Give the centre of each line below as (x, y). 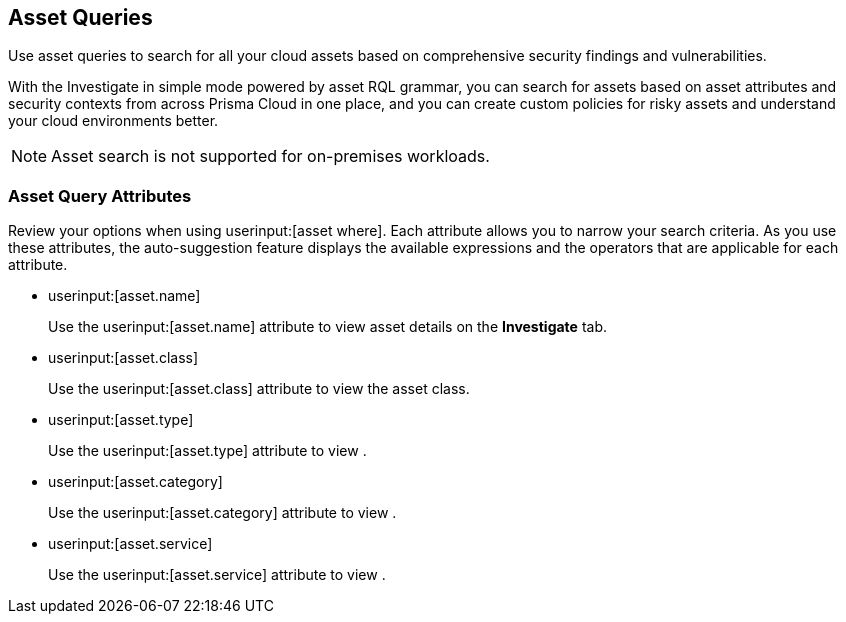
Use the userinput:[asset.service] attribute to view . (217, 575)
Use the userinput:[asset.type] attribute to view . (207, 451)
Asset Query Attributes (100, 195)
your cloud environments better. (113, 121)
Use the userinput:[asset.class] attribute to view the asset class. (259, 389)
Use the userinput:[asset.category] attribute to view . (222, 513)
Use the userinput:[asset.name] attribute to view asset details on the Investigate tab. (328, 327)
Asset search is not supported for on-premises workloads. (270, 156)
